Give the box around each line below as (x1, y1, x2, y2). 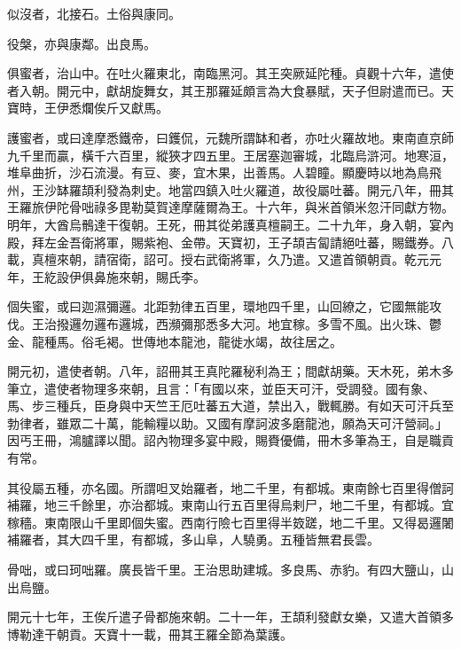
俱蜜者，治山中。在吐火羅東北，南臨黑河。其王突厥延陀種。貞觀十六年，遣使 (7, 64, 454, 82)
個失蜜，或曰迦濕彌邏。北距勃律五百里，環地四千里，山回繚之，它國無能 (7, 297, 429, 316)
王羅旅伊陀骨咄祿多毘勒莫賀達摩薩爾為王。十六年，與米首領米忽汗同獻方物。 (7, 198, 454, 216)
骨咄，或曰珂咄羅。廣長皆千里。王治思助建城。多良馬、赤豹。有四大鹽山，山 (7, 560, 454, 579)
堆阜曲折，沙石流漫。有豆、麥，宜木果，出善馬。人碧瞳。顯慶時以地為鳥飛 (7, 163, 441, 182)
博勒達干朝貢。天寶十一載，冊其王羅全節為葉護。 (7, 624, 293, 643)
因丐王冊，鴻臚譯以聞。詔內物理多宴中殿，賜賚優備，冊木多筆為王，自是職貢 (7, 431, 454, 450)
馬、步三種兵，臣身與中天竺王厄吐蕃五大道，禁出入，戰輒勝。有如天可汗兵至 (7, 396, 454, 415)
